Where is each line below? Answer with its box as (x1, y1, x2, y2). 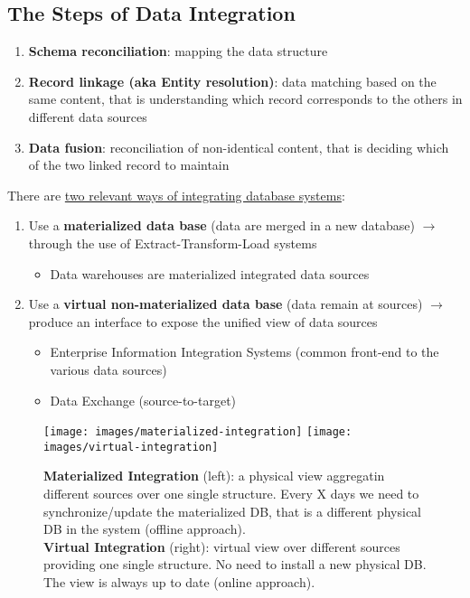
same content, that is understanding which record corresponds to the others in (28, 89, 463, 108)
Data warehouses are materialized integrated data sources (50, 264, 370, 283)
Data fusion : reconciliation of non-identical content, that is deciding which (28, 137, 449, 156)
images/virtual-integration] (43, 440, 219, 453)
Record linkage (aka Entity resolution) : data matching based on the (28, 71, 437, 90)
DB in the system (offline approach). (43, 519, 246, 538)
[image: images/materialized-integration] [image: (43, 425, 352, 439)
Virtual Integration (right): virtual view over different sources (43, 537, 400, 556)
